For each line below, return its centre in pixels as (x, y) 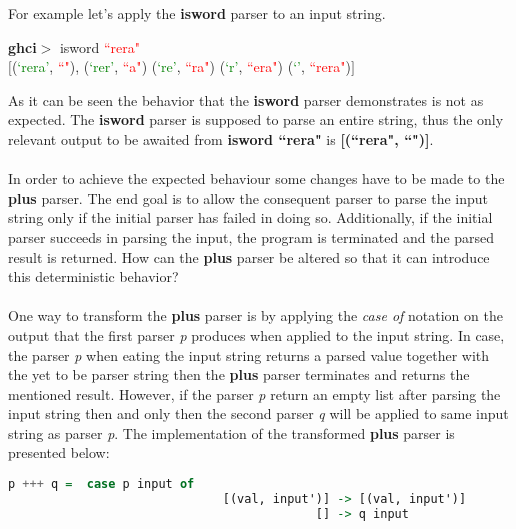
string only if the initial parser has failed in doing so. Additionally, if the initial (250, 217)
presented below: (59, 452)
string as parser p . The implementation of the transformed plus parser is (231, 432)
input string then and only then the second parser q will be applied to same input (258, 413)
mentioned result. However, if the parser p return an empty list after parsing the (254, 393)
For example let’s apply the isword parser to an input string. (197, 13)
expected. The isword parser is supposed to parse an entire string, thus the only (256, 119)
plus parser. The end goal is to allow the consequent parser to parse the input (248, 197)
